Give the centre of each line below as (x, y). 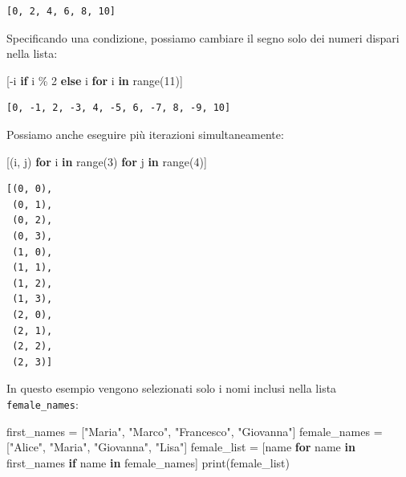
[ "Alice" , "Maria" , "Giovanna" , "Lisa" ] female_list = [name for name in (181, 447)
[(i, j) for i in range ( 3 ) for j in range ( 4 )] (107, 161)
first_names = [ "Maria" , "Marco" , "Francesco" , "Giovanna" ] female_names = (195, 431)
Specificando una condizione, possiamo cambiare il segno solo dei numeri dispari (203, 37)
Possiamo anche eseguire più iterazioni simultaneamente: (145, 134)
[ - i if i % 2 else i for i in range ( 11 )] (95, 80)
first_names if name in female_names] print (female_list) (148, 462)
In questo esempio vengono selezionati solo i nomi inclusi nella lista (172, 388)
